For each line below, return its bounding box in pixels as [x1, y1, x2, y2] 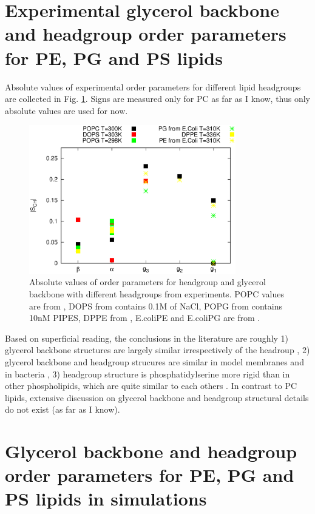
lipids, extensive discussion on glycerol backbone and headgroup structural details [5, 391, 309, 404]
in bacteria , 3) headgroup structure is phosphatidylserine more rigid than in [5, 367, 290, 380]
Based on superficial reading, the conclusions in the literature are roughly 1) [5, 331, 289, 344]
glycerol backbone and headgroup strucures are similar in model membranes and [5, 355, 304, 368]
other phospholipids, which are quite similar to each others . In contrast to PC [5, 379, 297, 392]
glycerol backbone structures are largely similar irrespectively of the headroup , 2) [5, 343, 310, 356]
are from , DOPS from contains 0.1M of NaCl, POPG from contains [29, 299, 282, 312]
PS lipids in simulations [5, 486, 207, 511]
